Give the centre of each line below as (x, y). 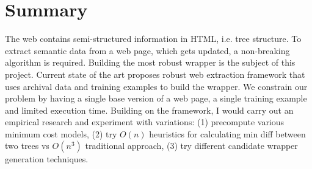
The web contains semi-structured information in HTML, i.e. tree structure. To (153, 39)
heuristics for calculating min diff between (227, 133)
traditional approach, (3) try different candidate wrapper (191, 146)
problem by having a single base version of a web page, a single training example (156, 98)
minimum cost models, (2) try (61, 133)
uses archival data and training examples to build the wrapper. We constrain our (156, 86)
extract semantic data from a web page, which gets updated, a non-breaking (147, 50)
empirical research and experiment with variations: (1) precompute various (145, 122)
